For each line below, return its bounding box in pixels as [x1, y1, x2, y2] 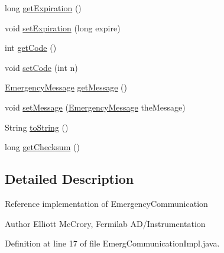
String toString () [5, 121, 69, 133]
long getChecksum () [5, 141, 80, 153]
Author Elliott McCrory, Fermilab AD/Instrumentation [5, 217, 206, 229]
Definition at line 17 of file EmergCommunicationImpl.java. [5, 237, 220, 249]
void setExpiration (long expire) [5, 21, 121, 34]
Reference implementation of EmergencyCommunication [5, 197, 208, 209]
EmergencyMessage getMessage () [5, 81, 128, 93]
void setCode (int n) [5, 61, 78, 73]
